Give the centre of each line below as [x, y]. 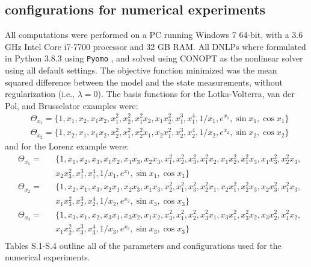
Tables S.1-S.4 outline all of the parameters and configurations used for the [143, 245]
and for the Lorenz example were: [67, 146]
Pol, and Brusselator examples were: [72, 105]
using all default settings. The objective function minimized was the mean [141, 70]
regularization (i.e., [40, 94]
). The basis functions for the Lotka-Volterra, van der [196, 94]
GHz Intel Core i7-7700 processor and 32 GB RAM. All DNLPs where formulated [155, 46]
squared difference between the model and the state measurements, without [144, 82]
